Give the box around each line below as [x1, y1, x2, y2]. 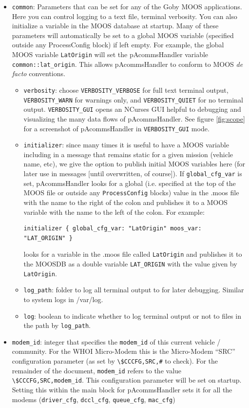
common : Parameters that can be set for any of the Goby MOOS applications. [12, 1, 242, 11]
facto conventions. [12, 68, 65, 79]
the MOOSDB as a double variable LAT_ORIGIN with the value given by [23, 258, 237, 268]
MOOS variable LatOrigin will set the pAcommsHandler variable [12, 49, 209, 60]
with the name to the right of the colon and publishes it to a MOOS [23, 197, 228, 207]
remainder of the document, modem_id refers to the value [12, 365, 182, 375]
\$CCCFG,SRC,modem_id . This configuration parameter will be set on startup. [12, 375, 242, 385]
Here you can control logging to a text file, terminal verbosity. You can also [12, 11, 237, 21]
